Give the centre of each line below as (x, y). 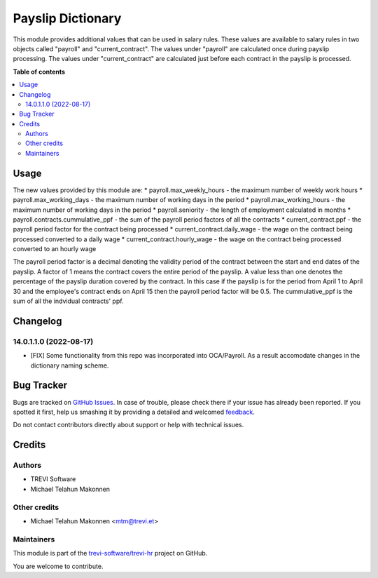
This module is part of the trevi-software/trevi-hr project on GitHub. (110, 553)
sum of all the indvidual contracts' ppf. (68, 301)
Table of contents (39, 72)
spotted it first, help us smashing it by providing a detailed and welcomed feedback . (134, 412)
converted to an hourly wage (55, 249)
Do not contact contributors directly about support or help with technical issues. (128, 425)
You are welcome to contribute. (58, 566)
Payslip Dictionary (67, 18)
